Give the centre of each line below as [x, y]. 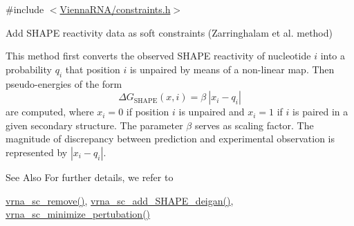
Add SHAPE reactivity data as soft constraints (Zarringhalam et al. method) [169, 32]
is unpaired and [212, 112]
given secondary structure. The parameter [94, 125]
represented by [37, 152]
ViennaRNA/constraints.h [115, 9]
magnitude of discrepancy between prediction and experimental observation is [170, 139]
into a [333, 56]
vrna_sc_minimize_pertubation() [78, 214]
